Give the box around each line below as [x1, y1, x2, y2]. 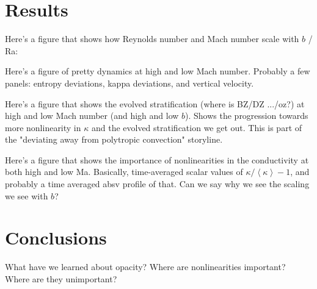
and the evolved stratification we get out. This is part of [91, 121, 302, 134]
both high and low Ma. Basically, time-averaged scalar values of [5, 165, 243, 178]
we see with [5, 189, 48, 202]
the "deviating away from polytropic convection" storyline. [5, 133, 223, 146]
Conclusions [5, 225, 107, 250]
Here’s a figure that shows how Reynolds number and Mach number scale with [5, 32, 299, 45]
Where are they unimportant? [5, 272, 117, 285]
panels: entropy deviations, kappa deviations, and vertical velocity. [5, 76, 254, 89]
